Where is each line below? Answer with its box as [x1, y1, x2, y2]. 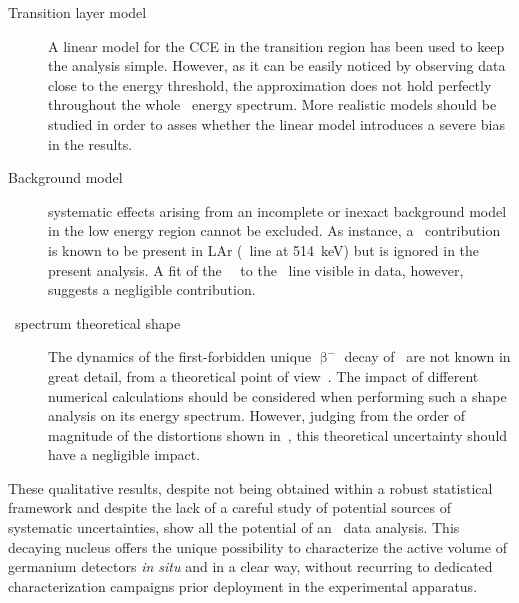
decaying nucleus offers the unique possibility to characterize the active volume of [8, 536, 507, 557]
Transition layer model [8, 2, 147, 22]
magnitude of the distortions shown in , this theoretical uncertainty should [48, 424, 508, 445]
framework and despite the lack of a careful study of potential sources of [8, 497, 452, 518]
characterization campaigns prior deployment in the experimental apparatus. [8, 575, 478, 596]
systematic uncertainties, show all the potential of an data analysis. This [8, 517, 460, 538]
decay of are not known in [344, 346, 511, 367]
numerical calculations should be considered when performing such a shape [48, 385, 507, 406]
